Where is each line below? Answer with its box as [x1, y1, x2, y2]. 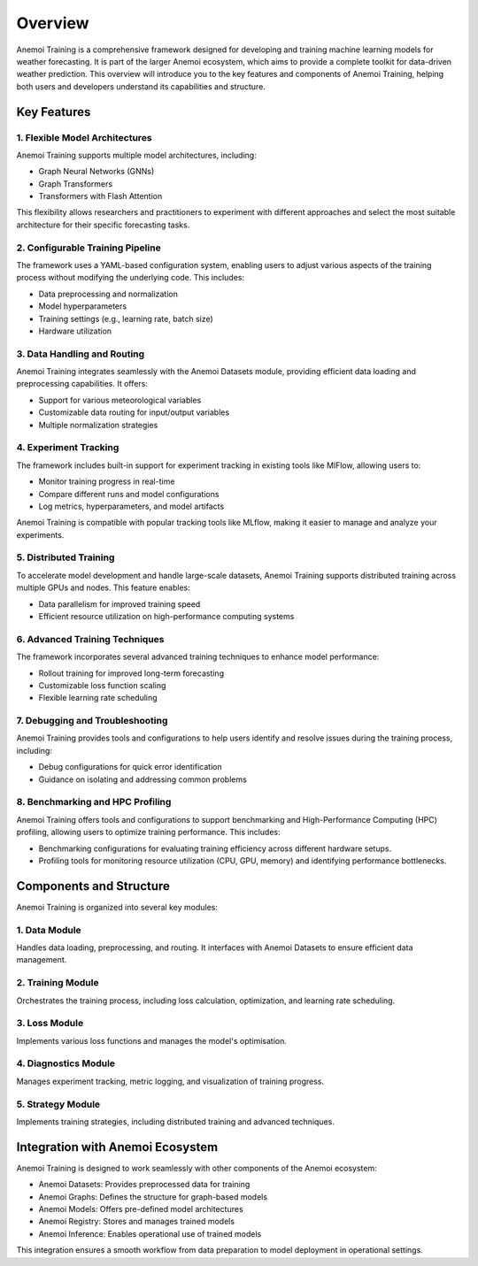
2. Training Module [16, 977, 99, 989]
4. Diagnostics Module [16, 1057, 115, 1070]
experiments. [16, 529, 65, 540]
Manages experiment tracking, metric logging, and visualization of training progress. [16, 1076, 325, 1086]
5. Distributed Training [16, 551, 115, 564]
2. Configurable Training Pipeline [16, 242, 161, 254]
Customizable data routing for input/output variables [38, 407, 230, 418]
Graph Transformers [38, 178, 113, 189]
